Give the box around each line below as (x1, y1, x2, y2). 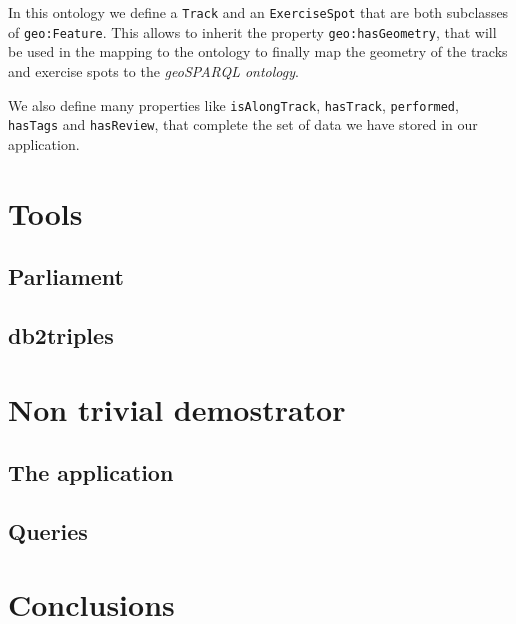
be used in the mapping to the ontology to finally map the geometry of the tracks (8, 41, 508, 62)
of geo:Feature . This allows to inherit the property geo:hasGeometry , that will (8, 21, 497, 42)
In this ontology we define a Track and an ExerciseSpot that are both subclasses (8, 2, 509, 22)
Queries (8, 515, 88, 546)
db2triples (8, 319, 114, 350)
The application (8, 457, 174, 488)
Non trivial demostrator (8, 388, 346, 429)
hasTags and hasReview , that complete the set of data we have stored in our (8, 114, 478, 135)
